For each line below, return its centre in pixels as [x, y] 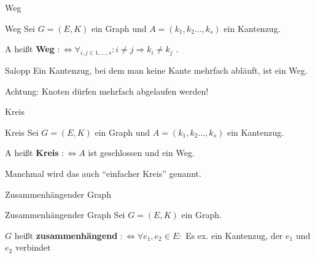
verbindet [33, 247]
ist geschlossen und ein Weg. [141, 153]
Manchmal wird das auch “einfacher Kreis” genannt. [103, 173]
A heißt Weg [30, 49]
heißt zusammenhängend [66, 235]
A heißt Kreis [32, 153]
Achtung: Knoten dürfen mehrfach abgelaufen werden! [107, 91]
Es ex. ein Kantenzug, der [234, 235]
